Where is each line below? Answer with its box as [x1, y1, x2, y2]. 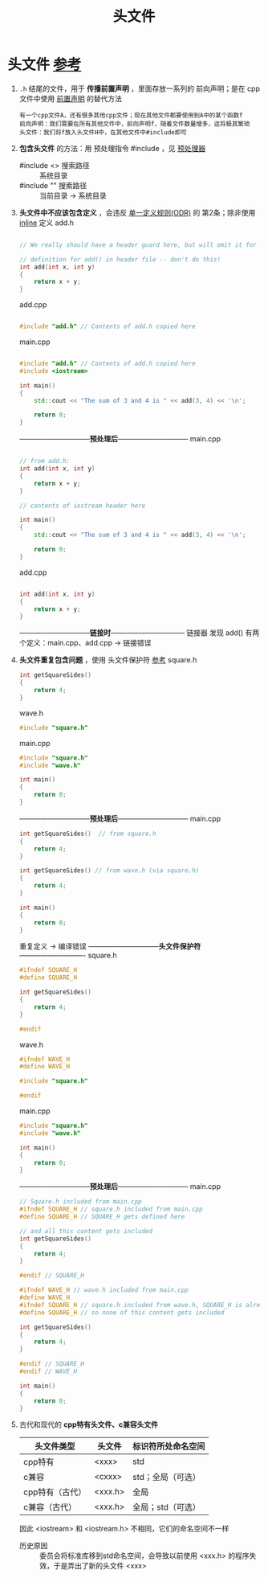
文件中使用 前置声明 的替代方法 [18, 93, 122, 103]
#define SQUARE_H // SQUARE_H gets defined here [18, 1213, 185, 1221]
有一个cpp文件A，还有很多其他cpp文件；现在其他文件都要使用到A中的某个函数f [18, 111, 243, 119]
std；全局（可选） [132, 1472, 201, 1483]
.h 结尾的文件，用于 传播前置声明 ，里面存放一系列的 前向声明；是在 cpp [18, 84, 260, 93]
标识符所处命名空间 [132, 1441, 205, 1452]
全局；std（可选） [132, 1502, 201, 1513]
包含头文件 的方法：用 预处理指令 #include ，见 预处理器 [18, 143, 206, 153]
